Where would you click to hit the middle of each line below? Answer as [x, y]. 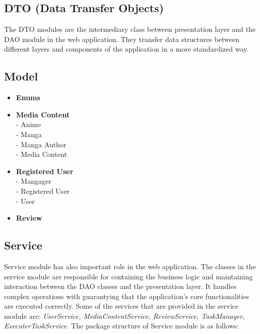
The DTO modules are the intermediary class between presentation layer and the [130, 29]
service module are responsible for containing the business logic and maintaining [128, 276]
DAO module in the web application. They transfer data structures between [122, 39]
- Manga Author [41, 144]
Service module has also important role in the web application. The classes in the [130, 266]
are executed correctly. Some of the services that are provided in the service [121, 306]
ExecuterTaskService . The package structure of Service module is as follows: [121, 326]
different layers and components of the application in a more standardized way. [126, 49]
